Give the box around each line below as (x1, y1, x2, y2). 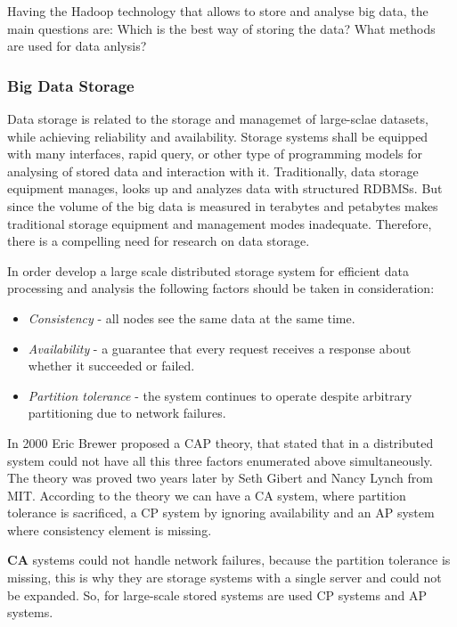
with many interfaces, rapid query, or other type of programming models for (7, 144, 423, 163)
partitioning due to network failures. (28, 403, 226, 422)
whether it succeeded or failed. (28, 356, 195, 375)
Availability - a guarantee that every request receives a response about (28, 338, 412, 357)
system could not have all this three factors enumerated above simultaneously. (7, 451, 433, 469)
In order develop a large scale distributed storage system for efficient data (7, 261, 409, 280)
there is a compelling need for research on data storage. (7, 232, 310, 250)
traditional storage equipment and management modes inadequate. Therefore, (7, 214, 432, 232)
